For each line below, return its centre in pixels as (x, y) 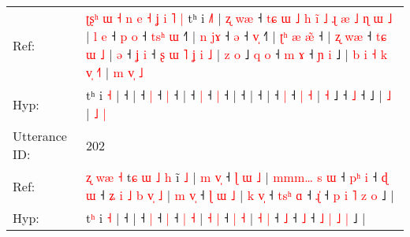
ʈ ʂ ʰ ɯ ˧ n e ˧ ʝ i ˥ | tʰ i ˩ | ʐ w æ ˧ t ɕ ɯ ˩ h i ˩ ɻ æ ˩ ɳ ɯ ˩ (239, 18)
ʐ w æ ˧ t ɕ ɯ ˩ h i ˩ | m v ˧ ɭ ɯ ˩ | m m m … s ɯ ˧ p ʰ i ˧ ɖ (237, 177)
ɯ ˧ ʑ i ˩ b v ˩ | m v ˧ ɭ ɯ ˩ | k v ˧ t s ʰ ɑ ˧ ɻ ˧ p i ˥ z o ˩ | (240, 195)
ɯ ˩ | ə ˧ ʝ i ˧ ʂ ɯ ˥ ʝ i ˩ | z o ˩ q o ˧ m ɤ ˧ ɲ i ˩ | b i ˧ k (237, 54)
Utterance (40, 136)
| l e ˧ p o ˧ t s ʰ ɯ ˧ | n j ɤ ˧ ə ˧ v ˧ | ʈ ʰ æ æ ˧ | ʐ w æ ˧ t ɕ (236, 36)
